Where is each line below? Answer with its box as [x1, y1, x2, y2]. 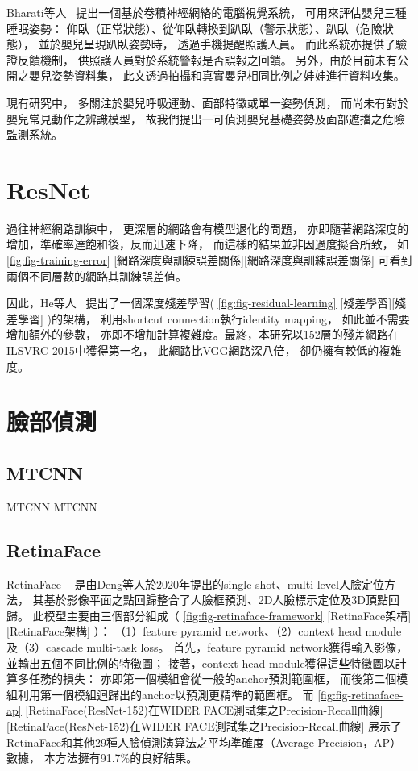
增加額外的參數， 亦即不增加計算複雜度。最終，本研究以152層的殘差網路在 [6, 326, 399, 343]
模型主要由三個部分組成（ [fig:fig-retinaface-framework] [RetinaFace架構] [43, 606, 412, 623]
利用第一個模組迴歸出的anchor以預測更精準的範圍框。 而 [17, 686, 314, 702]
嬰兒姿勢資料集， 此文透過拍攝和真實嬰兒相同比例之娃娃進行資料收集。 [28, 67, 405, 84]
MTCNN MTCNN [6, 498, 97, 515]
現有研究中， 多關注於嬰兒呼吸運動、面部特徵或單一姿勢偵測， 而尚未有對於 [6, 94, 409, 110]
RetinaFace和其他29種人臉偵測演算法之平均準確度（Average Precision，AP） [6, 733, 402, 750]
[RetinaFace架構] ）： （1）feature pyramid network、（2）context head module [6, 623, 402, 640]
